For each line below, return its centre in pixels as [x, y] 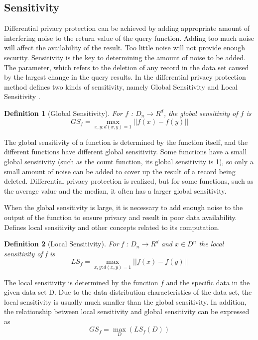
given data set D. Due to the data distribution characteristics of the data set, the [128, 292]
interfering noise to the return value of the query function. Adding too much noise [129, 38]
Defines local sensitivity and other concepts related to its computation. [112, 227]
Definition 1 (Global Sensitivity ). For [63, 113]
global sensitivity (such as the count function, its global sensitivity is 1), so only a [129, 161]
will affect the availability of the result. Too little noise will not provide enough [125, 48]
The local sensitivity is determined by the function [81, 282]
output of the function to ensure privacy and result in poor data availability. [121, 217]
